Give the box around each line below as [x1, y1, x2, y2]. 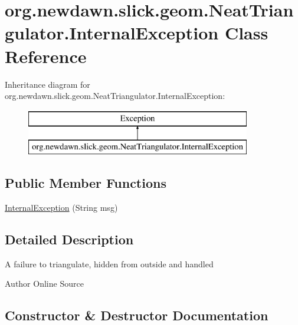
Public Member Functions [5, 174, 166, 192]
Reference [5, 44, 87, 68]
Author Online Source [5, 277, 84, 290]
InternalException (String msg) [5, 201, 118, 214]
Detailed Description [5, 230, 134, 248]
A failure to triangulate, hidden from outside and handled [5, 257, 214, 270]
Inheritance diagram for [5, 78, 90, 90]
